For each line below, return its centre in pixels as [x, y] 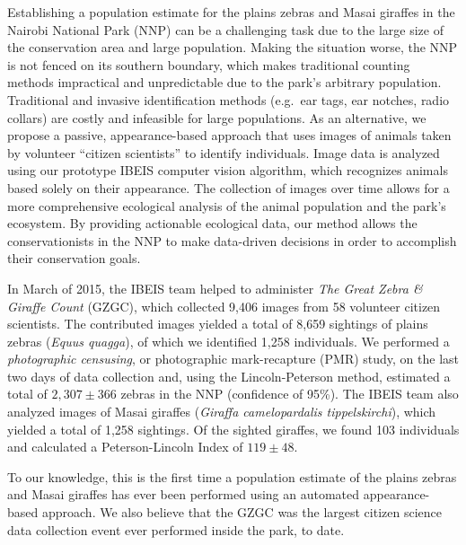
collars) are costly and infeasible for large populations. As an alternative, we [217, 117]
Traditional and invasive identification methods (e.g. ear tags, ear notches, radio [229, 99]
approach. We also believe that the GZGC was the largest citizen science [242, 512]
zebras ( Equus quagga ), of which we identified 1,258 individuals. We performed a [229, 341]
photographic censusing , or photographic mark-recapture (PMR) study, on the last [233, 359]
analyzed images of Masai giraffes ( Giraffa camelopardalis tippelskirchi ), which [222, 412]
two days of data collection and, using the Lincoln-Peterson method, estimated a [229, 376]
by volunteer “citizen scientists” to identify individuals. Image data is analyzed [224, 152]
